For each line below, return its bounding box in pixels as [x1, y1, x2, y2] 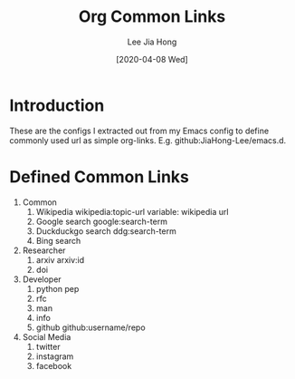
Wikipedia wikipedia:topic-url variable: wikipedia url [35, 206, 229, 217]
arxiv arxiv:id [35, 254, 85, 265]
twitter [35, 341, 61, 352]
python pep [35, 283, 80, 294]
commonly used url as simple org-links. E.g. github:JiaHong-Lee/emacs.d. [9, 134, 287, 146]
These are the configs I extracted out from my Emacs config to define [9, 125, 270, 136]
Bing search [35, 235, 81, 246]
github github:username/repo [35, 322, 147, 333]
